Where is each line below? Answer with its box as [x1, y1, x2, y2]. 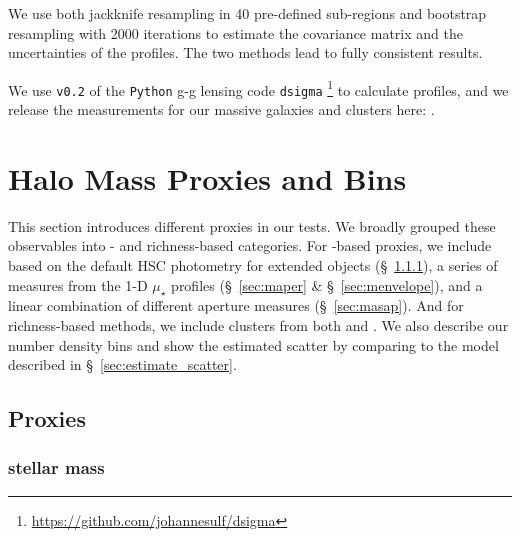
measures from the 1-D [8, 274, 148, 295]
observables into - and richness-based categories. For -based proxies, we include [8, 235, 492, 256]
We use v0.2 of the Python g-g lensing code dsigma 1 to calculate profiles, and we [8, 76, 509, 100]
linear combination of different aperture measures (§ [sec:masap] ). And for [8, 295, 464, 316]
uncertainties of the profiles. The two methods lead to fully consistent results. [8, 42, 483, 63]
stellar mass [8, 455, 105, 480]
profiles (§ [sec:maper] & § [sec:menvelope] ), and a [171, 274, 483, 295]
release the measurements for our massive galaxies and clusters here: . [8, 99, 435, 120]
